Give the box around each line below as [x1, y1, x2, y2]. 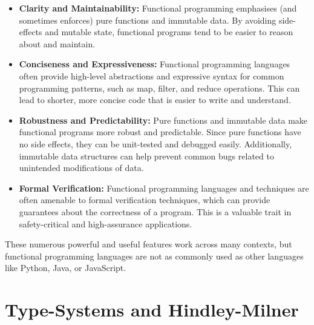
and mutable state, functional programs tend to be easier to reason [45, 25, 293, 38]
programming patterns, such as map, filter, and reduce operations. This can [19, 81, 300, 94]
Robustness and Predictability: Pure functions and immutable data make [19, 113, 308, 126]
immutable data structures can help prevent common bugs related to [19, 149, 274, 162]
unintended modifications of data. [19, 161, 144, 174]
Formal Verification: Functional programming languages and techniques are [19, 181, 309, 194]
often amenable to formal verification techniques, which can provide [19, 193, 270, 206]
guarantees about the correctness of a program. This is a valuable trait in [19, 205, 292, 218]
